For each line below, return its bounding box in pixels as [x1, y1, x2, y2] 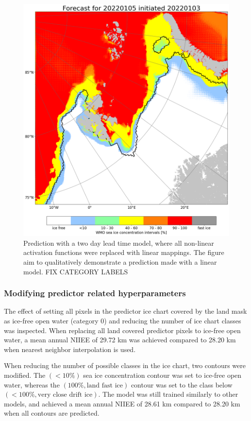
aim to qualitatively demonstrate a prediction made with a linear [23, 256, 217, 267]
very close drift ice [37, 391, 93, 399]
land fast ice [86, 382, 123, 389]
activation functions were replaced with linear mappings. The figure [23, 247, 224, 257]
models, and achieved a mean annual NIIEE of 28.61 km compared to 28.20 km [4, 398, 240, 408]
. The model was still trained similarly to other [98, 389, 238, 399]
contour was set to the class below [131, 379, 233, 389]
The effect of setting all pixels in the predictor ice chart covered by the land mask [4, 306, 247, 316]
